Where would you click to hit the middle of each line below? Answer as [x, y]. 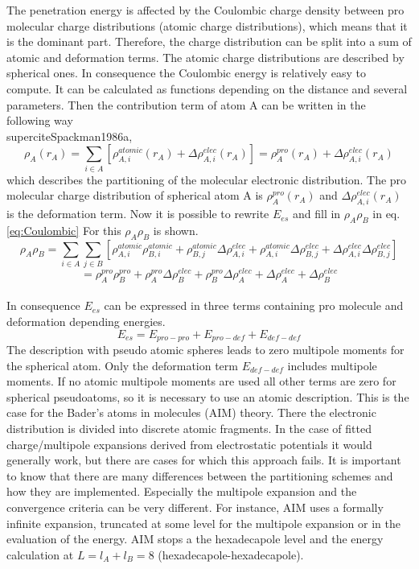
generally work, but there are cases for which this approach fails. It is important [204, 460]
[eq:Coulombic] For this [64, 230]
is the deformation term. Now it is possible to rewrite [138, 214]
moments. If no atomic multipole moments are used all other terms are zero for [201, 381]
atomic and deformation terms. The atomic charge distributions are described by [205, 57]
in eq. [386, 214]
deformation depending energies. [86, 322]
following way [40, 120]
